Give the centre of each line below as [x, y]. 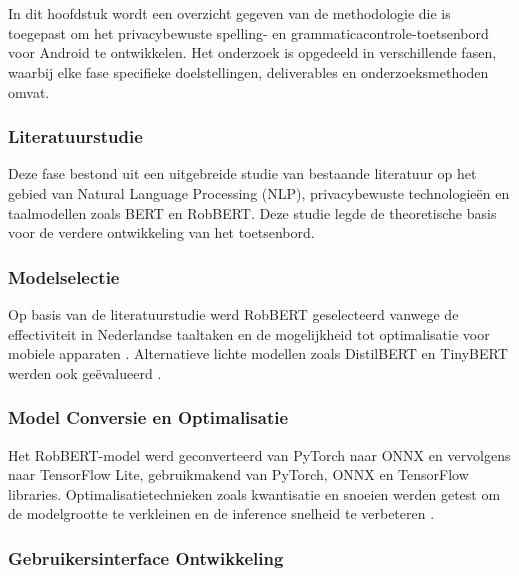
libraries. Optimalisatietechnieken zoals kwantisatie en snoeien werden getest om [254, 493]
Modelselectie [64, 276]
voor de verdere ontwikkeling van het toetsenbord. [161, 232]
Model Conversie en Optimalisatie [148, 417]
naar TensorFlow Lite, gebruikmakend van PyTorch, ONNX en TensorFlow [238, 474]
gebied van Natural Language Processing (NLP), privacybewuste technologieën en [259, 192]
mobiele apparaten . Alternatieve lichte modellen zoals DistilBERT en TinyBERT [258, 353]
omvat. [29, 91]
